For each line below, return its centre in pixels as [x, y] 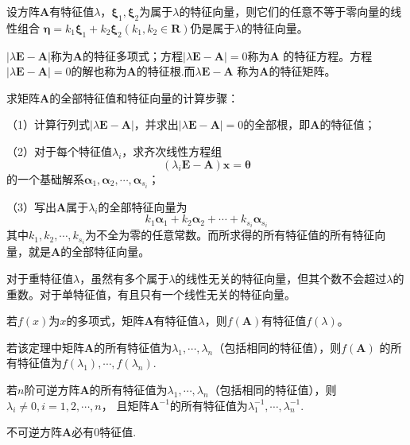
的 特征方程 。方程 [328, 55]
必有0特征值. [104, 432]
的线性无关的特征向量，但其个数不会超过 [281, 279]
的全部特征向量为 [143, 206]
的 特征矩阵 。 [302, 71]
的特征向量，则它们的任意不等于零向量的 [285, 11]
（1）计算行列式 [48, 124]
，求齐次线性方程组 [172, 151]
